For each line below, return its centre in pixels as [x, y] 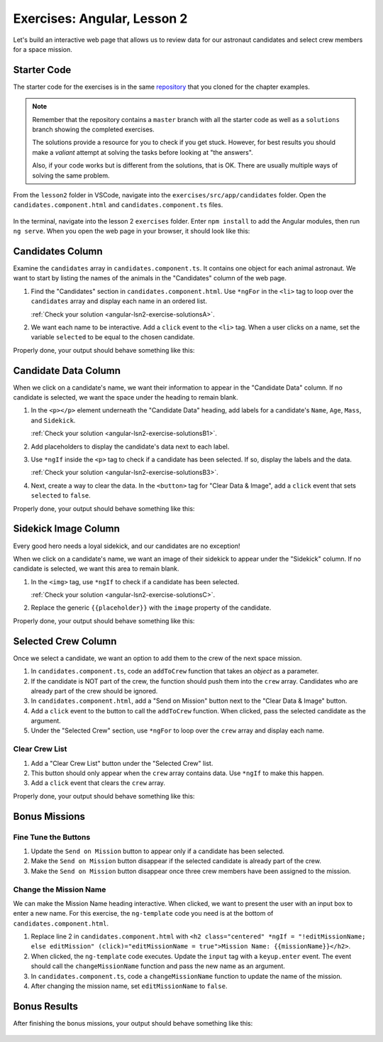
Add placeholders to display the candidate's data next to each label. [130, 446]
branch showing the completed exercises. [94, 130]
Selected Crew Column [65, 641]
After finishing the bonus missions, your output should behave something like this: [133, 1023]
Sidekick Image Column [66, 529]
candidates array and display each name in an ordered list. [119, 301]
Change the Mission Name [60, 889]
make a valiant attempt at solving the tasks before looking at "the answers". [143, 152]
